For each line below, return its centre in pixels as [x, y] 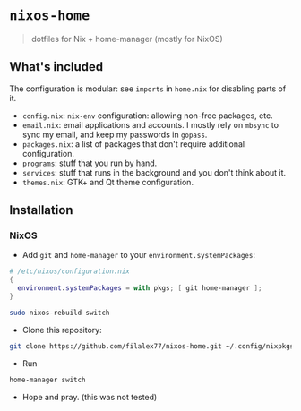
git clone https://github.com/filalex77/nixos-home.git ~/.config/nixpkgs [152, 346]
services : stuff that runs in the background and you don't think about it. [154, 172]
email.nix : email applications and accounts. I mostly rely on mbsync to [150, 124]
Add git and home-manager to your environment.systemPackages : [138, 255]
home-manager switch [48, 380]
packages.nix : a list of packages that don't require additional [133, 144]
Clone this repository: [62, 330]
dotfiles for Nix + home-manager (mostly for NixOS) [127, 39]
